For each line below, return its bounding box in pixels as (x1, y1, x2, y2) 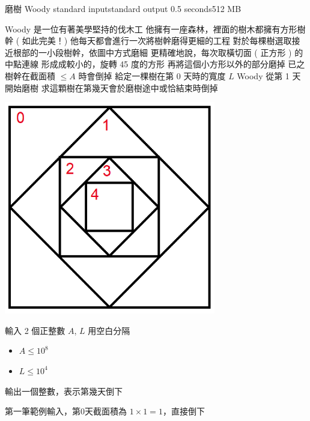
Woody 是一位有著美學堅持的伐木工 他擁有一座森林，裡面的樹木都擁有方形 (5, 22, 297, 35)
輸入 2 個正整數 (5, 324, 65, 336)
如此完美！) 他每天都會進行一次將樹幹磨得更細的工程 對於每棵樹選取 (22, 34, 292, 47)
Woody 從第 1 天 (237, 69, 301, 82)
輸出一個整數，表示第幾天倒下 (5, 384, 123, 397)
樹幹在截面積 (5, 69, 55, 82)
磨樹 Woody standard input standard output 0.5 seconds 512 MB (5, 2, 242, 14)
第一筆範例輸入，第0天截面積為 (5, 405, 127, 417)
